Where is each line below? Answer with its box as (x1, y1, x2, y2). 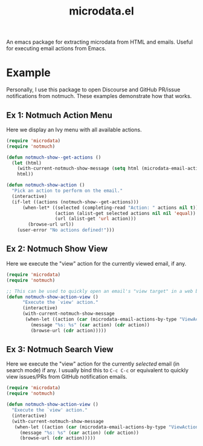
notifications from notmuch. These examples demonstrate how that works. (6, 93, 192, 100)
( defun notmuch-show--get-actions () (6, 154, 101, 160)
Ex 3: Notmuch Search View (6, 344, 114, 355)
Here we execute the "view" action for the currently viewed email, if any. (6, 260, 187, 267)
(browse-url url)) (28, 221, 74, 228)
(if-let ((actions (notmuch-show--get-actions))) (11, 198, 139, 205)
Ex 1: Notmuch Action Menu (6, 110, 113, 120)
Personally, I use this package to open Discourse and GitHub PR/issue (6, 86, 181, 93)
